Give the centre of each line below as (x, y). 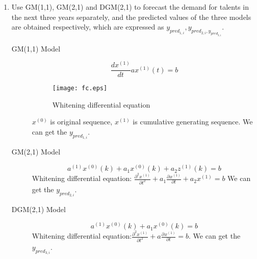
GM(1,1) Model (36, 48)
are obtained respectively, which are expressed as (88, 27)
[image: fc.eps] (80, 88)
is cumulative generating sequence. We (193, 122)
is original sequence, (81, 122)
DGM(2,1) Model (38, 209)
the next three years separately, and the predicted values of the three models (131, 17)
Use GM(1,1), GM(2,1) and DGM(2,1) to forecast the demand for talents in (130, 7)
